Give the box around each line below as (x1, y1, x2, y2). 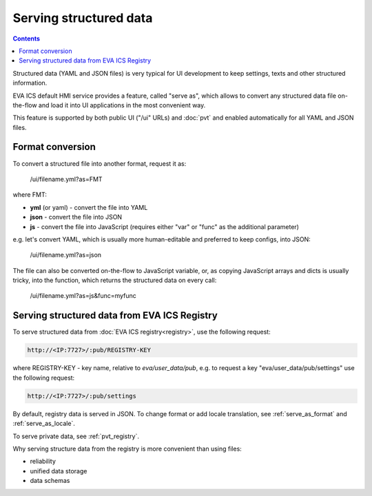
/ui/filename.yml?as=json (30, 251, 102, 259)
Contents (12, 34, 41, 43)
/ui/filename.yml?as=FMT (30, 175, 103, 183)
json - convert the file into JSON (30, 213, 123, 222)
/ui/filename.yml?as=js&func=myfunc (30, 292, 137, 300)
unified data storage (30, 466, 87, 475)
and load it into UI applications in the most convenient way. (38, 100, 206, 109)
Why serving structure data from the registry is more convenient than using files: (12, 444, 242, 453)
